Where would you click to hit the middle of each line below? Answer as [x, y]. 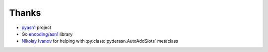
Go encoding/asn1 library [47, 34]
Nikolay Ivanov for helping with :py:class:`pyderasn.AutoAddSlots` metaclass [100, 41]
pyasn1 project [36, 27]
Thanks [25, 13]
